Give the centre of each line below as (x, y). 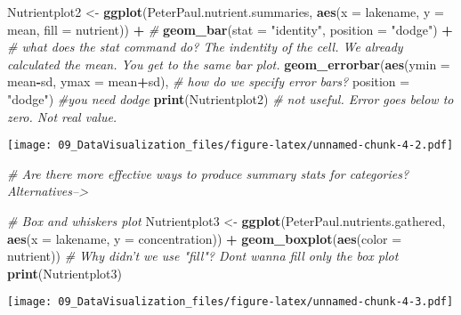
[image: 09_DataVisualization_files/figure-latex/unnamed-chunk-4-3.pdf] (230, 302)
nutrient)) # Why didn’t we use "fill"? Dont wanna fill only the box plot (203, 256)
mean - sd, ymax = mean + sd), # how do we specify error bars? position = (209, 81)
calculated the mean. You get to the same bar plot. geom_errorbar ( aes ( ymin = (229, 64)
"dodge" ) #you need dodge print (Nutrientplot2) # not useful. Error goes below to (230, 98)
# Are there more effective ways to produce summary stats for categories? (208, 173)
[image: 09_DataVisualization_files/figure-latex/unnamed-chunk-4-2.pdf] (230, 145)
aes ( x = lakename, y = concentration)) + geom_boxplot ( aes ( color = (205, 238)
